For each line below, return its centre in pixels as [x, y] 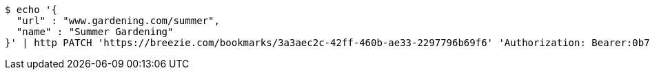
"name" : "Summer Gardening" [95, 32]
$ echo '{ [31, 10]
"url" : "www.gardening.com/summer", [118, 21]
